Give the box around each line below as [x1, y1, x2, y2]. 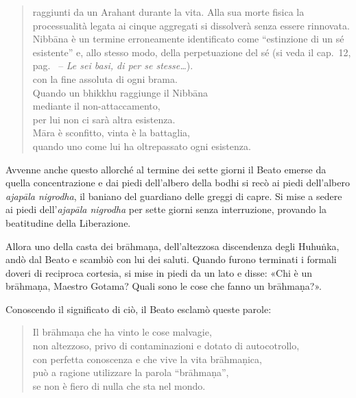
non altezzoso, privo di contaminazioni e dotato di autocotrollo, [32, 338, 300, 353]
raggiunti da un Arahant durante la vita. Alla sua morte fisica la [32, 5, 305, 18]
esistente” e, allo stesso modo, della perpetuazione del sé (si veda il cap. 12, [32, 45, 351, 59]
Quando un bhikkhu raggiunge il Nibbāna [32, 85, 209, 99]
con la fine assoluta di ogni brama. [32, 71, 178, 86]
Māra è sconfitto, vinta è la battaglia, [32, 125, 190, 140]
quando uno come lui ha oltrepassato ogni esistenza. [32, 138, 251, 153]
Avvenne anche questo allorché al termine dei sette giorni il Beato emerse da [5, 162, 327, 176]
